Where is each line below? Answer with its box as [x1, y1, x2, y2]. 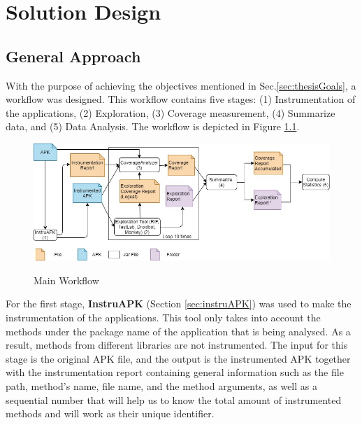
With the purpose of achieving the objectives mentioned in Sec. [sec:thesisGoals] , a [6, 78, 356, 92]
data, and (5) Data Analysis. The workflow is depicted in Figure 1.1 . [6, 119, 300, 134]
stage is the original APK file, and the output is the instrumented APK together [6, 351, 351, 365]
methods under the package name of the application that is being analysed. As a [6, 323, 351, 338]
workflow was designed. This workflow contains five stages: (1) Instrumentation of [6, 92, 356, 106]
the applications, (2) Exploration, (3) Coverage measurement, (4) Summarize [6, 105, 335, 120]
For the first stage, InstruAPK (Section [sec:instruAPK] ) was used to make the [6, 296, 352, 311]
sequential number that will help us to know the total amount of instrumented [6, 392, 342, 407]
